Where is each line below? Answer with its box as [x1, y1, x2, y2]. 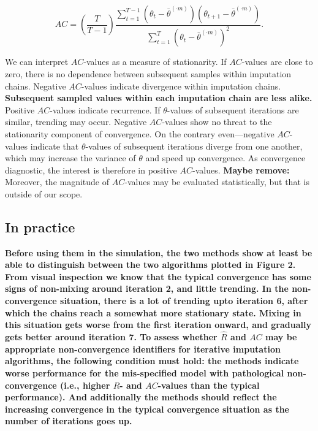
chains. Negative [5, 79, 66, 92]
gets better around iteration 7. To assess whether [5, 330, 218, 343]
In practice [5, 217, 75, 236]
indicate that [30, 139, 79, 152]
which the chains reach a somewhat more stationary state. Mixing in [5, 306, 301, 319]
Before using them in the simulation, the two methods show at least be [5, 246, 312, 259]
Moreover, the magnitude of [5, 175, 110, 188]
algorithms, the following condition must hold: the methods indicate [5, 354, 299, 367]
